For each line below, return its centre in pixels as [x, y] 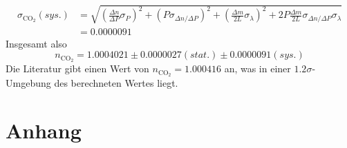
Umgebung [28, 82]
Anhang [44, 130]
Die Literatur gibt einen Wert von [77, 68]
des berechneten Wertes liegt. [116, 82]
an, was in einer [257, 68]
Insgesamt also [36, 43]
